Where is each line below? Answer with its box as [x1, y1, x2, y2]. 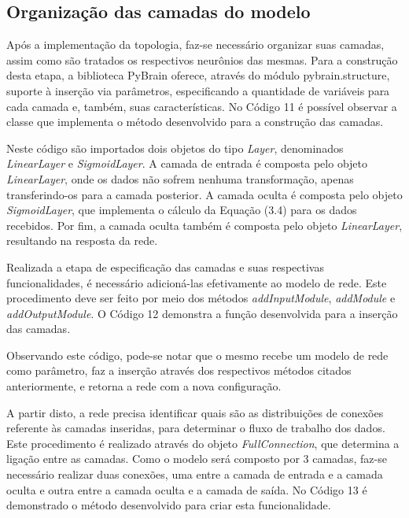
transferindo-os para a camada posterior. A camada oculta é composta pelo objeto [6, 186, 403, 202]
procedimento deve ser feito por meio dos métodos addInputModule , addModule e [6, 290, 396, 306]
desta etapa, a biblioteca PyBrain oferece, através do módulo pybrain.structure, [6, 67, 390, 83]
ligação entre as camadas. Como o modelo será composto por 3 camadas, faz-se [6, 450, 387, 467]
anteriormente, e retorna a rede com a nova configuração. [6, 378, 282, 394]
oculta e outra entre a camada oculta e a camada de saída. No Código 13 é [6, 481, 367, 498]
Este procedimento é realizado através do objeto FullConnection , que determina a [6, 435, 400, 451]
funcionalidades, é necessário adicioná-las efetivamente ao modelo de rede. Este [6, 274, 387, 290]
